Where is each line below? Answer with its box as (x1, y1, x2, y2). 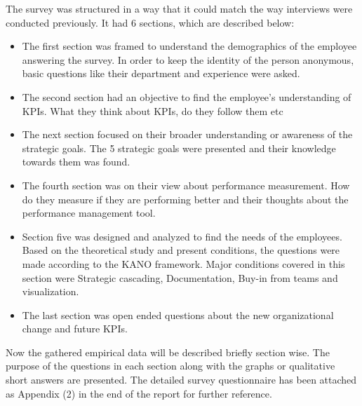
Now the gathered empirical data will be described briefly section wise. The (6, 344, 330, 359)
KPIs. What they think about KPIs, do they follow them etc (22, 103, 283, 118)
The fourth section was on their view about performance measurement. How (22, 177, 350, 192)
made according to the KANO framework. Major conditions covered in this (22, 256, 345, 271)
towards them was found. (22, 154, 130, 169)
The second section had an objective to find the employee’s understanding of (22, 89, 351, 104)
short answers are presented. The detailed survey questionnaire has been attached (6, 372, 357, 387)
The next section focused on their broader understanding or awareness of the (22, 127, 353, 142)
